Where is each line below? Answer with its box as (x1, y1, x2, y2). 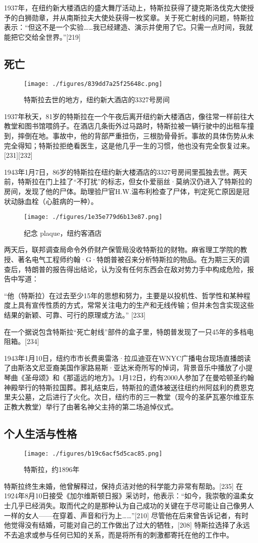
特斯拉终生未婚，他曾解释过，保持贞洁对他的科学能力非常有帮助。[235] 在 (4, 480, 243, 491)
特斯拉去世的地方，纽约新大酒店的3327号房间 (24, 94, 170, 105)
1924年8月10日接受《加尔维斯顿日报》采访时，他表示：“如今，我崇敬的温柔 (4, 490, 247, 501)
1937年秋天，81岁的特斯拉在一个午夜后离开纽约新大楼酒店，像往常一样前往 (4, 111, 247, 121)
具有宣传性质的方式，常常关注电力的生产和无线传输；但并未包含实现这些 (17, 300, 254, 310)
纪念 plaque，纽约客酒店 (24, 227, 102, 238)
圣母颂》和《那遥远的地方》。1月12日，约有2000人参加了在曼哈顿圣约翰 (24, 372, 254, 382)
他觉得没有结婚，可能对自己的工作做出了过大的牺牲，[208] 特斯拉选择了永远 (4, 520, 250, 530)
